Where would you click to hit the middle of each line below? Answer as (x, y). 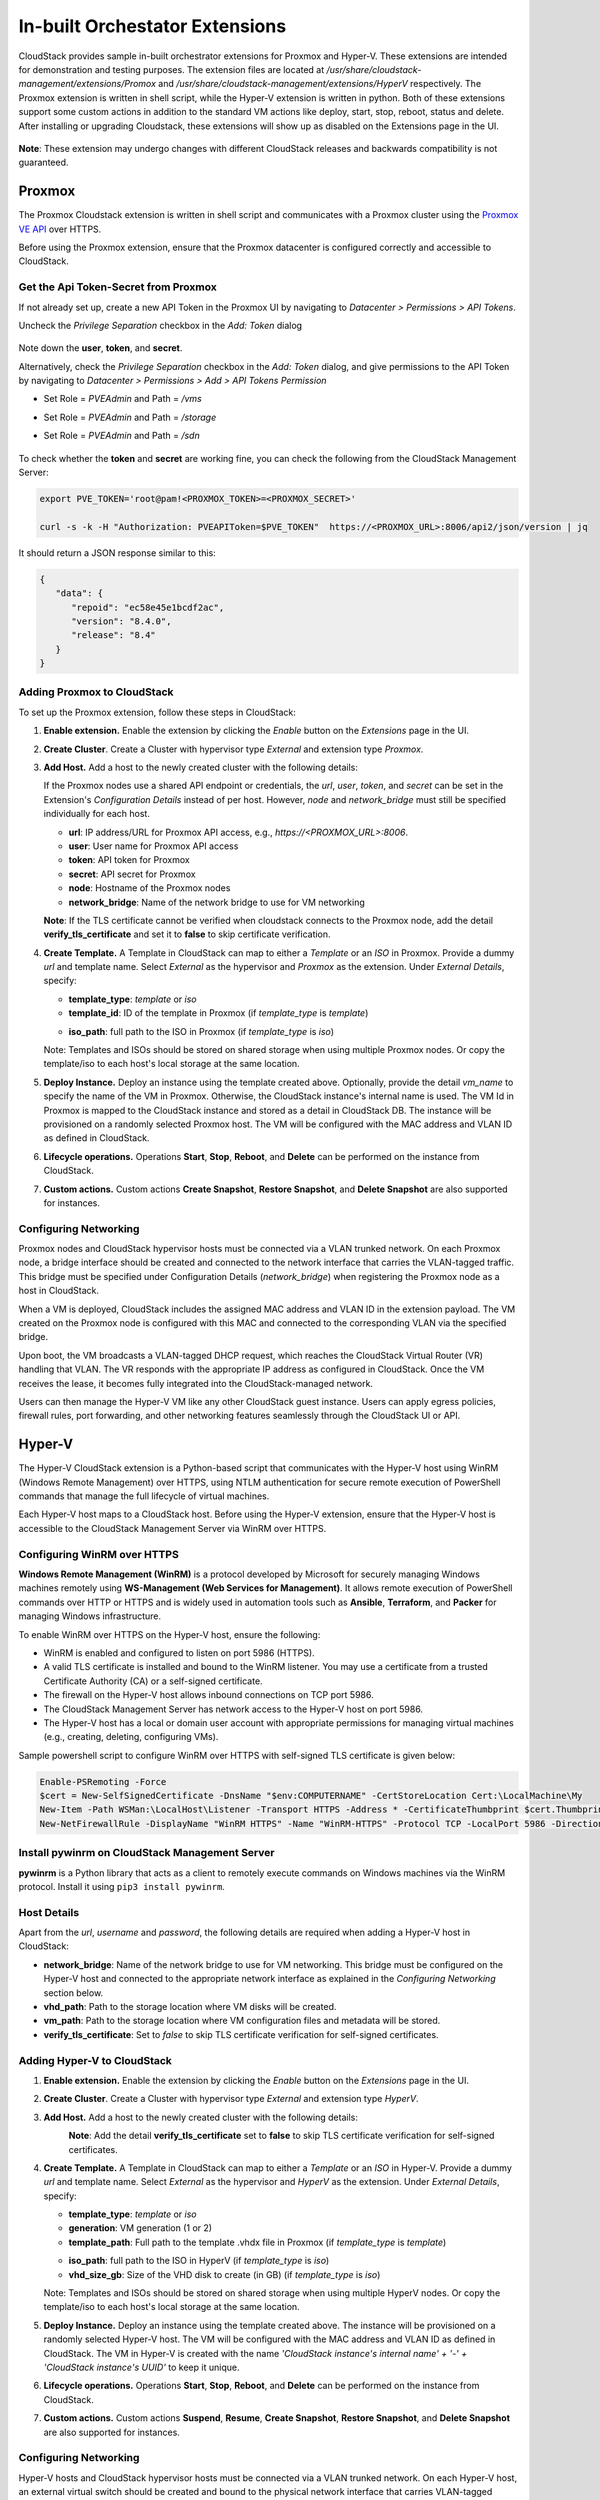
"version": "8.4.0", (121, 621)
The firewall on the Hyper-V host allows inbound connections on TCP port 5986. (208, 1695)
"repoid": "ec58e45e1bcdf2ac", (148, 607)
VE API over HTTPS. (60, 229)
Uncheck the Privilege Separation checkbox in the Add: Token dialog (160, 325)
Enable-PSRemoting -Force (103, 1781)
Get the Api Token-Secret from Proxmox (117, 287)
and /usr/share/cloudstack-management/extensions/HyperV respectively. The (320, 84)
